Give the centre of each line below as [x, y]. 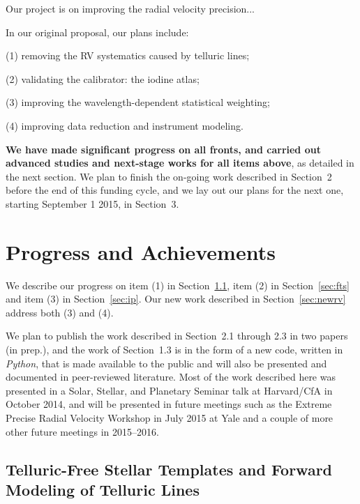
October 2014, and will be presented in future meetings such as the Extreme [169, 404]
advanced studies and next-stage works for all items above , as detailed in [180, 163]
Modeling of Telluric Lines [103, 489]
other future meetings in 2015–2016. [82, 431]
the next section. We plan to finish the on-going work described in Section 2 [169, 176]
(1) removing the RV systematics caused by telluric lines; [128, 55]
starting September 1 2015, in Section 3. [92, 203]
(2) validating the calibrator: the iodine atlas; [103, 78]
